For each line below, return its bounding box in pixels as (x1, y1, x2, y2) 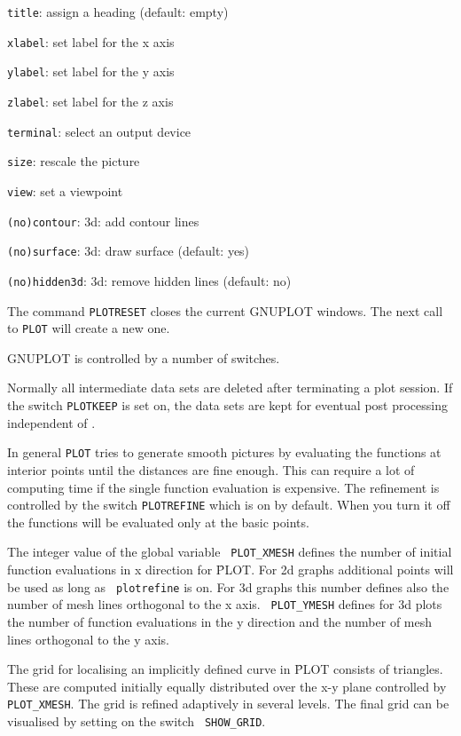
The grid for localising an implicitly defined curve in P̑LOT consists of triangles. (7, 660, 443, 678)
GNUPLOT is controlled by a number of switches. (7, 348, 280, 367)
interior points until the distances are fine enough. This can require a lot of (7, 460, 415, 479)
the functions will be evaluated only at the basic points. (7, 512, 309, 531)
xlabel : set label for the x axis (7, 32, 175, 51)
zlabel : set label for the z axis (7, 91, 174, 110)
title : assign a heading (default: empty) (7, 3, 229, 20)
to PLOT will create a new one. (7, 319, 170, 337)
